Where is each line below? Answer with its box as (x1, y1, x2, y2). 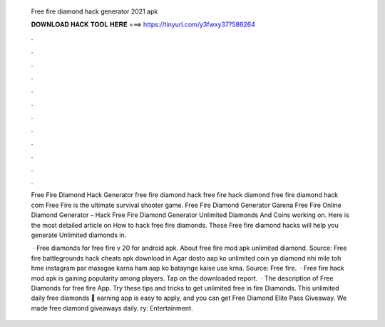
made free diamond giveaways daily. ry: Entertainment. (31, 303, 193, 312)
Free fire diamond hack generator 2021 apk (31, 7, 158, 16)
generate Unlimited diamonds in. (31, 231, 127, 239)
